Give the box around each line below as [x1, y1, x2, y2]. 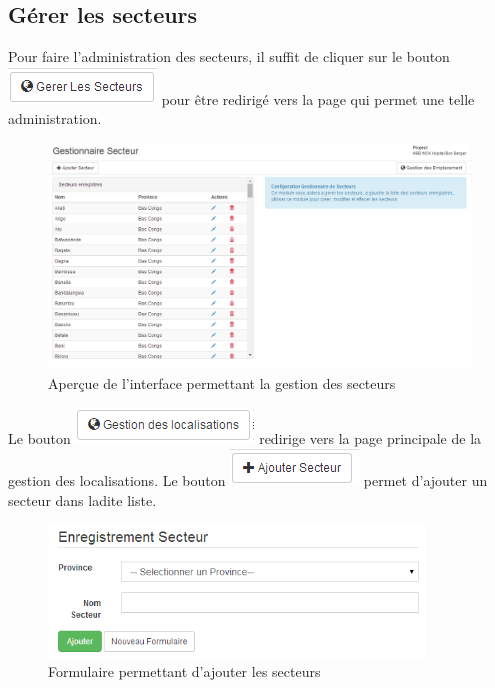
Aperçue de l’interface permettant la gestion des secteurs [48, 373, 396, 394]
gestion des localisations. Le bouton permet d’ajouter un [8, 470, 488, 491]
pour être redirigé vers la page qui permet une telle [161, 88, 475, 109]
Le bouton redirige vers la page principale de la [8, 427, 482, 448]
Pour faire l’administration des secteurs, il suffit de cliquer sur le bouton [8, 46, 450, 67]
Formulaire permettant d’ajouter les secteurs [48, 661, 321, 682]
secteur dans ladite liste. [8, 489, 157, 510]
